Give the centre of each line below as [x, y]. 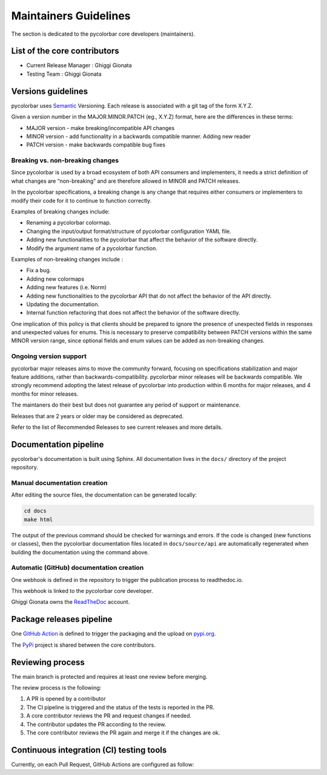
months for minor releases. [45, 394]
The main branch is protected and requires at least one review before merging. [109, 676]
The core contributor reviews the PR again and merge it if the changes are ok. [123, 733]
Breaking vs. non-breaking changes [65, 160]
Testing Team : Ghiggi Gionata [64, 74]
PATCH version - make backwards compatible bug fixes [96, 145]
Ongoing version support [49, 356]
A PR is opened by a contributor [66, 699]
